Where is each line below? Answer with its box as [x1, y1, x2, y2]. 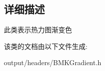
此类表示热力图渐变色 [4, 24, 72, 35]
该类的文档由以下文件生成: [4, 41, 87, 51]
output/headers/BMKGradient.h [4, 57, 102, 68]
